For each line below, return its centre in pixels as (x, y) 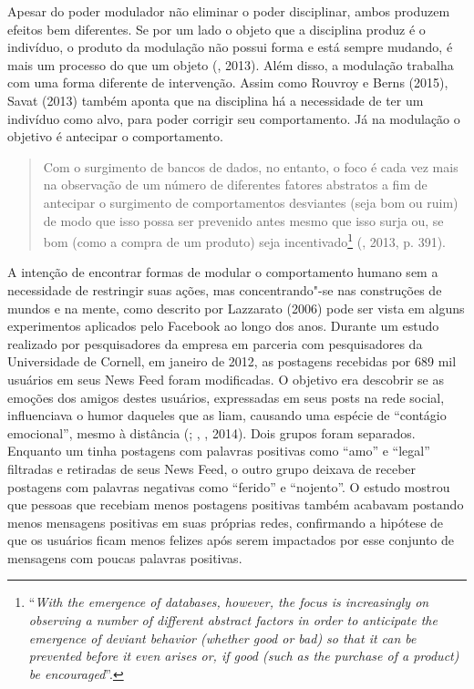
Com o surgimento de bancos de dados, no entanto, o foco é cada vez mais (251, 166)
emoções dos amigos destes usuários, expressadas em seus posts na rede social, (226, 397)
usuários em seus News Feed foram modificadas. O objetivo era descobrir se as (226, 379)
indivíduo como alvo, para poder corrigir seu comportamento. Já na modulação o (234, 118)
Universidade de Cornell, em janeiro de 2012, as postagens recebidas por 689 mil (232, 361)
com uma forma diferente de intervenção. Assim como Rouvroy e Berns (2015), (228, 82)
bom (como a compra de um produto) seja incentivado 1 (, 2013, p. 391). (244, 240)
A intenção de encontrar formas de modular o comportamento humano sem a (223, 272)
